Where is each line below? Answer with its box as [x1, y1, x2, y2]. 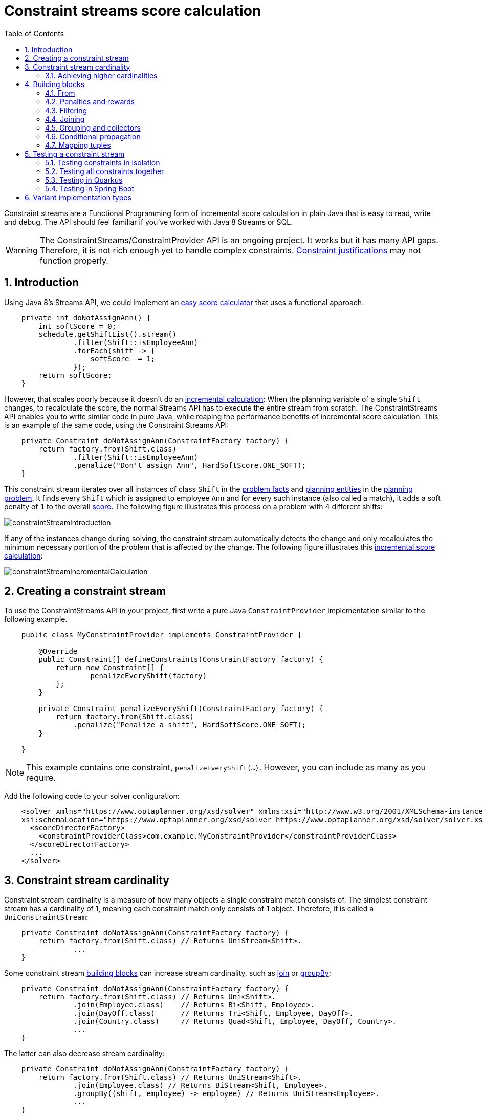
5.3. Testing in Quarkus [45, 175, 123, 184]
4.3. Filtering [45, 105, 87, 115]
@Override [38, 647, 78, 656]
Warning [6, 245, 38, 255]
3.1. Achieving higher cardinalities [45, 71, 158, 80]
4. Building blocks [25, 79, 84, 89]
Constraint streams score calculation [4, 2, 261, 19]
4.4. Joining [45, 114, 85, 123]
